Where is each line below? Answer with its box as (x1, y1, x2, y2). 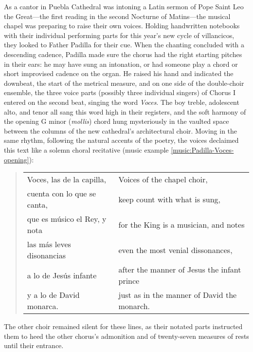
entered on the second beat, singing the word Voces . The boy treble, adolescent (4, 97, 239, 107)
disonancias (27, 250, 66, 261)
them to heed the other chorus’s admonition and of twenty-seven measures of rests (4, 331, 249, 341)
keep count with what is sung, (118, 193, 220, 205)
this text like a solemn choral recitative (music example (4, 144, 169, 155)
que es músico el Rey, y (27, 213, 107, 225)
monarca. (27, 300, 58, 312)
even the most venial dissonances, (118, 244, 233, 255)
